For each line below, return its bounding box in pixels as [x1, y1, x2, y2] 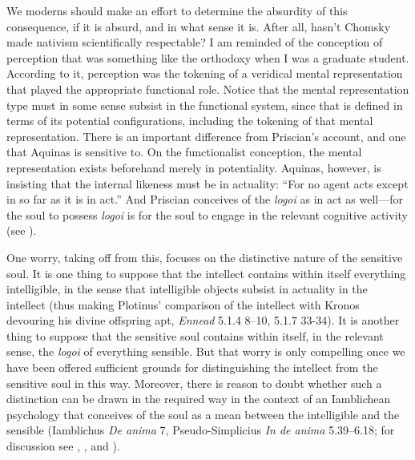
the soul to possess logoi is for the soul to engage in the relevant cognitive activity [6, 206, 408, 223]
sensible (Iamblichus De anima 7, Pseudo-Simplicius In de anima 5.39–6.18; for [6, 422, 395, 438]
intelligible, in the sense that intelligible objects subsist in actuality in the [6, 280, 368, 297]
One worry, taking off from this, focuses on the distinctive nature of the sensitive [6, 248, 403, 265]
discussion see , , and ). [6, 438, 120, 454]
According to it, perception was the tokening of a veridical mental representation [6, 65, 403, 82]
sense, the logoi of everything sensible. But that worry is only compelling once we [6, 343, 405, 360]
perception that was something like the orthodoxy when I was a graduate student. [6, 49, 409, 66]
